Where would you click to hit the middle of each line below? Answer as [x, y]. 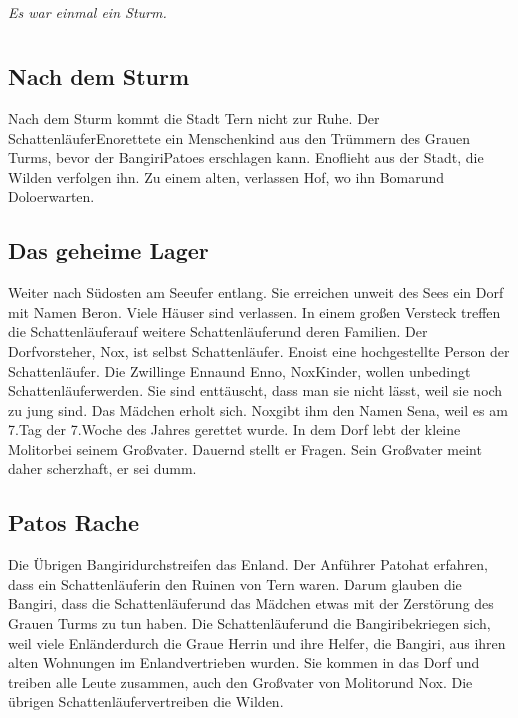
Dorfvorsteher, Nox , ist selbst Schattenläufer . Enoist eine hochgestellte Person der [259, 350]
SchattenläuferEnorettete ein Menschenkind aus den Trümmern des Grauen [239, 137]
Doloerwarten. [51, 196]
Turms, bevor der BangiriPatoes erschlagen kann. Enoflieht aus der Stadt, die [246, 157]
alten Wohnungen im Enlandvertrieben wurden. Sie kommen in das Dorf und [244, 662]
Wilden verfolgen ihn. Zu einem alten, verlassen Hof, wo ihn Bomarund [226, 176]
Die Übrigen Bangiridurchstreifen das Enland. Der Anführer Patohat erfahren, [248, 564]
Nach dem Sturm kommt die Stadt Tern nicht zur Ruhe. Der [194, 117]
